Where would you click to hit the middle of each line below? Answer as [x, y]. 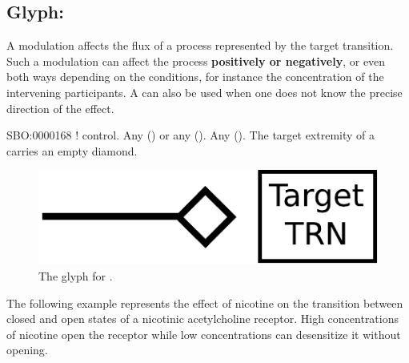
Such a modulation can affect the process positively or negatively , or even [196, 60]
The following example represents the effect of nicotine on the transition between [205, 302]
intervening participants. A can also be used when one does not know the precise [204, 92]
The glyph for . [76, 275]
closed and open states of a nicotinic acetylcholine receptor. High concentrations [203, 319]
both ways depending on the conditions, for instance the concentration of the [195, 77]
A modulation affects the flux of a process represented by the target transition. [200, 45]
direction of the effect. [60, 108]
